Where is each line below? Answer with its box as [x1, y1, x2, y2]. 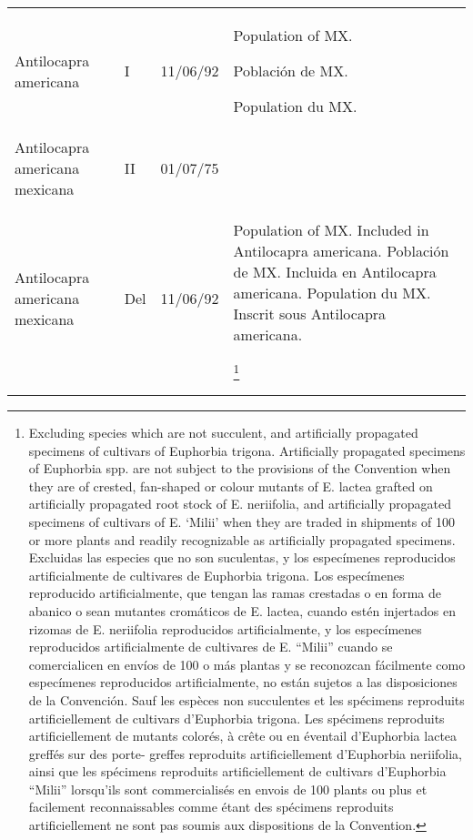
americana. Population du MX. [233, 282, 431, 303]
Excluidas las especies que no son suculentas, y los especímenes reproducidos [28, 548, 456, 567]
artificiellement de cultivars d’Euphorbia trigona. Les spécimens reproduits [28, 708, 445, 727]
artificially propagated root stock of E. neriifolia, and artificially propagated [28, 494, 451, 513]
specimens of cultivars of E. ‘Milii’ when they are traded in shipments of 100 [28, 511, 455, 531]
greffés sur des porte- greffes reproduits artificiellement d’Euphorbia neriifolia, [28, 744, 462, 763]
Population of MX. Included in [233, 219, 429, 240]
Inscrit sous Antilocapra [233, 303, 387, 324]
